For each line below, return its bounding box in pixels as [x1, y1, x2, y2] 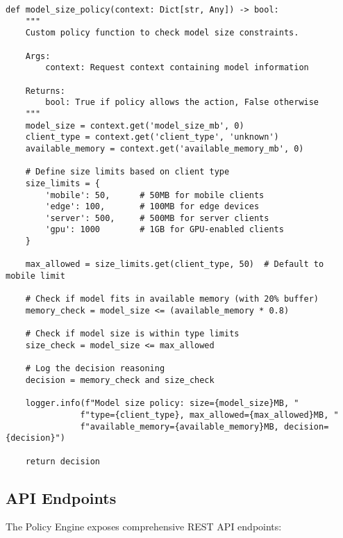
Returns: [25, 85, 65, 96]
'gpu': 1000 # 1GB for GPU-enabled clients [45, 225, 284, 235]
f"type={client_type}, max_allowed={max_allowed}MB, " [80, 409, 339, 420]
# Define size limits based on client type [25, 167, 230, 177]
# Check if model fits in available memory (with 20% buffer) [25, 294, 319, 304]
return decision [25, 456, 101, 466]
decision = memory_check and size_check [25, 375, 215, 385]
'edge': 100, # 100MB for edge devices [45, 202, 260, 212]
